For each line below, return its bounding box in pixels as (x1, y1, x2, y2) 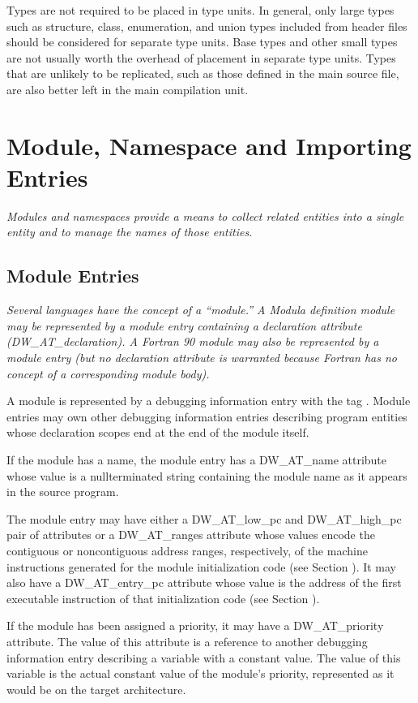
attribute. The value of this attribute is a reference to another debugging (6, 632, 368, 649)
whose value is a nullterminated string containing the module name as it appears (6, 467, 407, 484)
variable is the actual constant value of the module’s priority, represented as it (6, 665, 395, 682)
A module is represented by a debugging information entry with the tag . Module (6, 392, 411, 409)
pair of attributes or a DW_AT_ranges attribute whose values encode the (6, 526, 375, 543)
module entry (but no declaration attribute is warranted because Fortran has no (6, 349, 398, 366)
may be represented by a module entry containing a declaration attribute (6, 317, 362, 334)
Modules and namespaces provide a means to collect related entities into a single (6, 207, 404, 224)
